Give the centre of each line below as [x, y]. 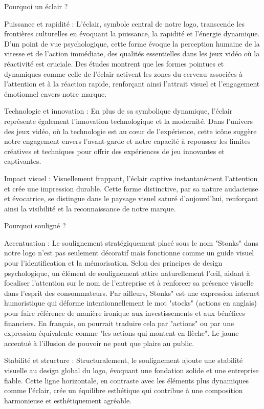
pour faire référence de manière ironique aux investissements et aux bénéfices [125, 313]
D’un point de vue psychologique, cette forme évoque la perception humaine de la [132, 43]
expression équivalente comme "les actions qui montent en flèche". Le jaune [122, 333]
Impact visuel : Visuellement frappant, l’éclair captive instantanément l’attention [131, 178]
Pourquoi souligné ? [35, 225]
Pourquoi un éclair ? [36, 6]
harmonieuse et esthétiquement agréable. [68, 400]
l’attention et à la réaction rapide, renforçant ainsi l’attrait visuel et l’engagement [132, 84]
